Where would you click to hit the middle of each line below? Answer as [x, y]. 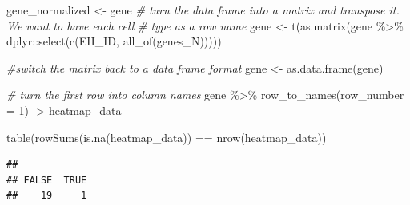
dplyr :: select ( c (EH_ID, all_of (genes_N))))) [114, 41]
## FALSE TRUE [47, 180]
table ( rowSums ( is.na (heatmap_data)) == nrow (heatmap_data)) [167, 137]
